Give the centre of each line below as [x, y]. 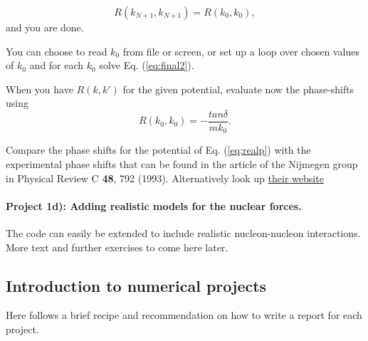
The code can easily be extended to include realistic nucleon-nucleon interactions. [183, 233]
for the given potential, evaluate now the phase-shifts [238, 89]
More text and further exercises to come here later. [117, 247]
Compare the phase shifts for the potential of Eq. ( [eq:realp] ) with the [158, 150]
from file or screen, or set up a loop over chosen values [241, 51]
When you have [40, 89]
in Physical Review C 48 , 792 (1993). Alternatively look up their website [165, 178]
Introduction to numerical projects [136, 285]
